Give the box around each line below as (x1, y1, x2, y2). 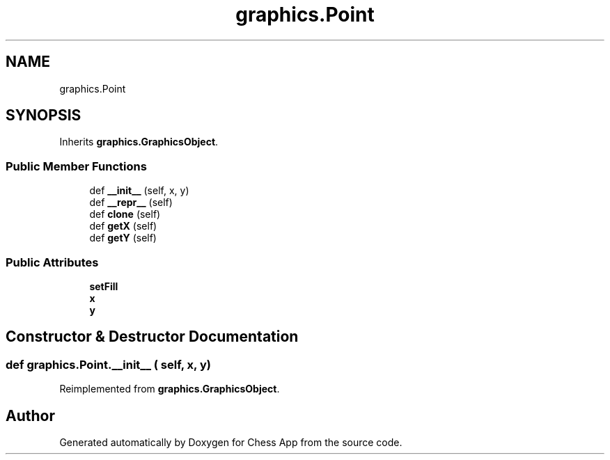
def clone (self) (89, 208, 161, 221)
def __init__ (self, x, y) (89, 184, 189, 197)
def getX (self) (89, 220, 157, 232)
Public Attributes (6, 255, 99, 269)
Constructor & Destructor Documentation (6, 328, 299, 346)
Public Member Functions (6, 159, 147, 173)
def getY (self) (89, 232, 157, 244)
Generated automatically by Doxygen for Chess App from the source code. (59, 436, 402, 448)
